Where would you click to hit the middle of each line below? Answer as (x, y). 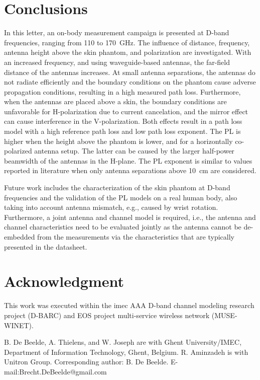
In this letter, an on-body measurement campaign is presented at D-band (117, 32)
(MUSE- (224, 315)
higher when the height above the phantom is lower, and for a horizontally (118, 141)
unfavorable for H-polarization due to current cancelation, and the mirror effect (126, 111)
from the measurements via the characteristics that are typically (136, 237)
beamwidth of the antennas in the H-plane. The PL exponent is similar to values (128, 160)
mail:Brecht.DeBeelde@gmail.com (55, 371)
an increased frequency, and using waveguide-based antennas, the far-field (117, 62)
